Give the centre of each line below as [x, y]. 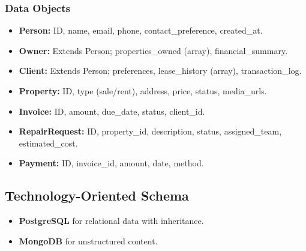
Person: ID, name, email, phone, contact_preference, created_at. [141, 30]
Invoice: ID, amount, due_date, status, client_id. [112, 111]
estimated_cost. [48, 143]
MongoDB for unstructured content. [88, 240]
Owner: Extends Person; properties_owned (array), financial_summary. [153, 50]
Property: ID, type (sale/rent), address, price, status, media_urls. [143, 91]
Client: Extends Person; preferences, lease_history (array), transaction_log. [160, 71]
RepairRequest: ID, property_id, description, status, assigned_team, [150, 131]
